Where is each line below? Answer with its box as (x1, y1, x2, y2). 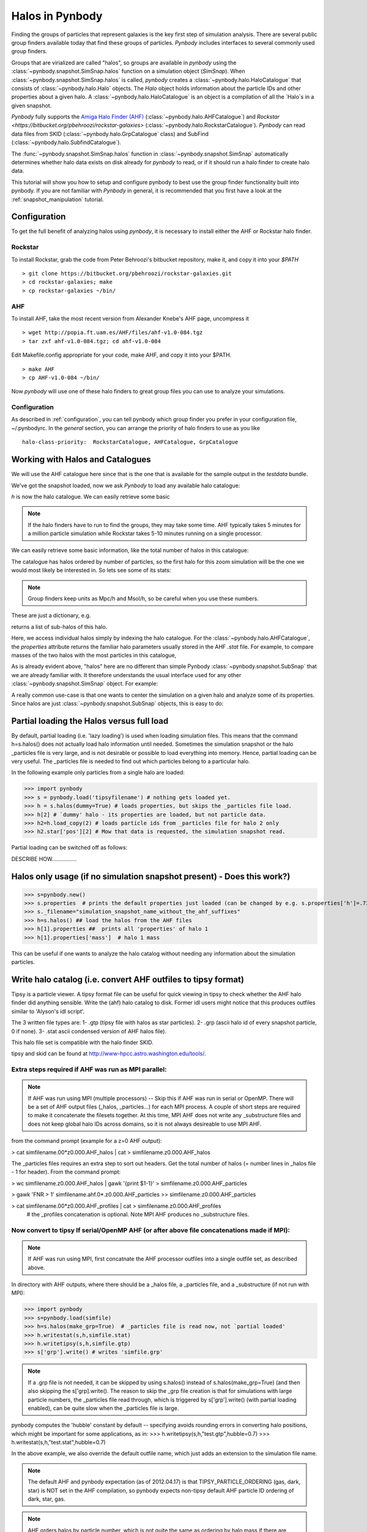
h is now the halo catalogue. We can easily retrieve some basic (11, 493, 171, 500)
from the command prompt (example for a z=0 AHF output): (11, 1137, 162, 1145)
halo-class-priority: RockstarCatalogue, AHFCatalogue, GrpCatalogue (22, 439, 239, 446)
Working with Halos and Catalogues (11, 454, 151, 465)
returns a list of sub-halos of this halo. (11, 623, 108, 631)
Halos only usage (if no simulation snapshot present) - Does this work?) (11, 871, 291, 882)
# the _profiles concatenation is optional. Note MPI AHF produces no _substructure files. (26, 1210, 250, 1218)
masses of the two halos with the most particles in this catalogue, (11, 651, 177, 659)
